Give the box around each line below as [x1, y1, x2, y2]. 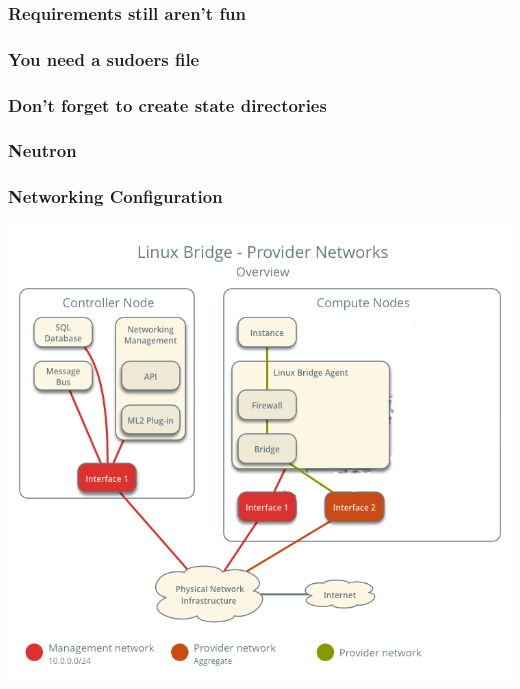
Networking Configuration [8, 184, 223, 209]
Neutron [8, 138, 77, 163]
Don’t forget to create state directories [8, 92, 327, 117]
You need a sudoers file [8, 46, 200, 71]
